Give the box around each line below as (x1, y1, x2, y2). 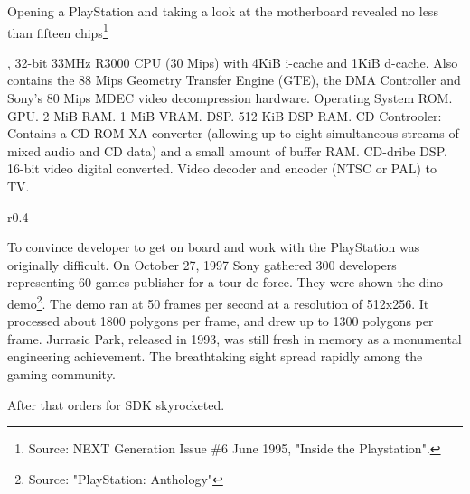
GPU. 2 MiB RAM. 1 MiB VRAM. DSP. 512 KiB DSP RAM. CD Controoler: (7, 106, 442, 125)
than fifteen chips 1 (7, 20, 108, 42)
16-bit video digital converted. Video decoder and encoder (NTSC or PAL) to (7, 159, 437, 178)
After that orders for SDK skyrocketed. (7, 395, 225, 414)
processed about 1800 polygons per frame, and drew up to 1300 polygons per (7, 312, 434, 331)
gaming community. (7, 365, 116, 383)
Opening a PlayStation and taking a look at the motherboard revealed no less (7, 2, 438, 20)
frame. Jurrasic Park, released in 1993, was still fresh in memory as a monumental (7, 329, 462, 348)
